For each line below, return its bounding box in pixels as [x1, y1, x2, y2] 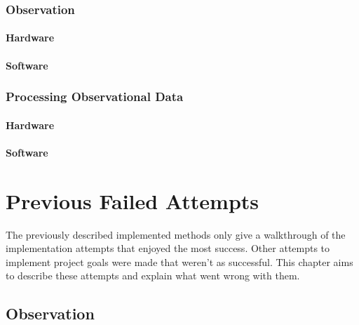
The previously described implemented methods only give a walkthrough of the [6, 227, 346, 241]
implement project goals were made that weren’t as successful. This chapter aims [6, 254, 353, 269]
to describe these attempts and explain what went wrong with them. [6, 268, 300, 283]
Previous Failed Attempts [6, 186, 259, 215]
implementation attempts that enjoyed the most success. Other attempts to [6, 241, 330, 256]
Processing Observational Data [6, 88, 184, 105]
